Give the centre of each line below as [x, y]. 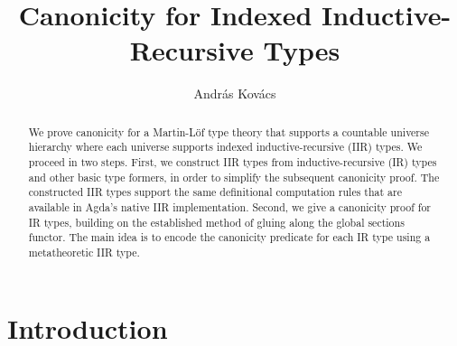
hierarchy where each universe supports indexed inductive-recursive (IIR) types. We [225, 147]
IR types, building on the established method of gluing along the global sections [216, 222]
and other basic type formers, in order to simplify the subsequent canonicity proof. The [234, 177]
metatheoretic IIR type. [84, 252]
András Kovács [235, 94]
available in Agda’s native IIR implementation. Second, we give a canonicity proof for [230, 206]
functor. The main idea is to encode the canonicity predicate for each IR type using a [229, 237]
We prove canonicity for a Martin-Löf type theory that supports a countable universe [228, 131]
